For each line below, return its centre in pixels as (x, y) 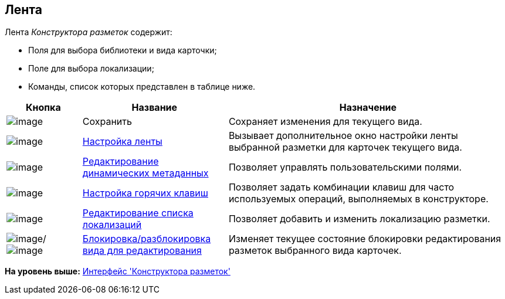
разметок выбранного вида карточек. (315, 251)
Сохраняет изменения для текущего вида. (325, 122)
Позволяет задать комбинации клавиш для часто (341, 187)
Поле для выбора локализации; (91, 69)
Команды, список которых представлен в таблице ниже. (142, 87)
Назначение (368, 108)
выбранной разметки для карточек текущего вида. (345, 147)
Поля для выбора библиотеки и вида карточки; (123, 50)
